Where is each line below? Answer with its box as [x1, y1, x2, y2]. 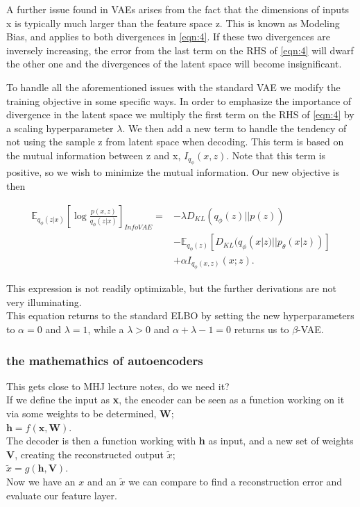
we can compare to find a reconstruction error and [128, 474, 343, 488]
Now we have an [6, 474, 76, 488]
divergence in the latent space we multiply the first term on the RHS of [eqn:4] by [6, 107, 354, 122]
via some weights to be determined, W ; [6, 406, 174, 421]
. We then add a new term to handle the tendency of [122, 120, 347, 135]
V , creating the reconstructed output [6, 446, 164, 461]
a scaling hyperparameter [6, 120, 114, 135]
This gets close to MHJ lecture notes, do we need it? [6, 378, 230, 393]
